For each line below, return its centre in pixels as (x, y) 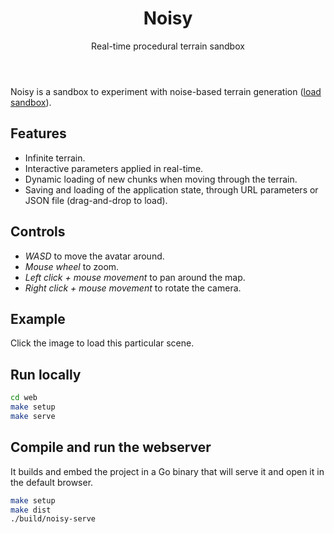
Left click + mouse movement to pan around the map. (135, 277)
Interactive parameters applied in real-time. (114, 168)
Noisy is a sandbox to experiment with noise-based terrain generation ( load (166, 91)
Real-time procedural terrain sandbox (168, 46)
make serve (33, 416)
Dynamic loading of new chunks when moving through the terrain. (161, 179)
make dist (31, 510)
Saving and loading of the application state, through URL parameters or (171, 189)
